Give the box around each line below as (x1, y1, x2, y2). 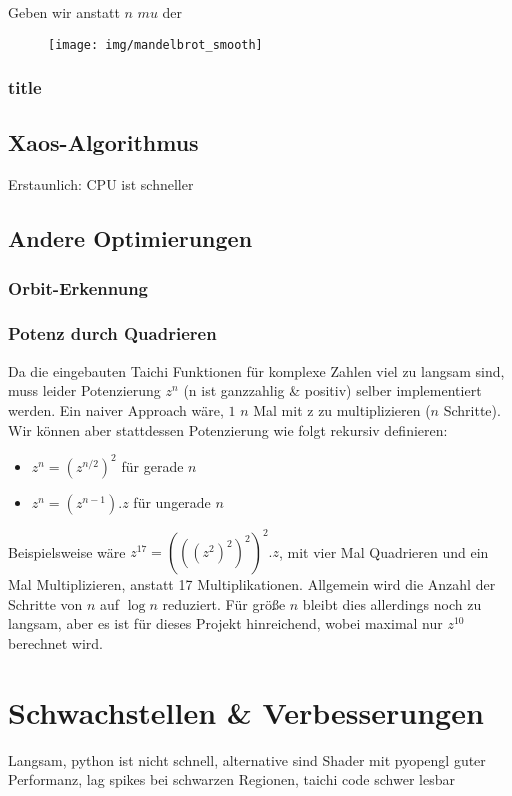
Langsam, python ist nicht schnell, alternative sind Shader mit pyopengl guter (8, 749, 486, 770)
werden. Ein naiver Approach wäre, (8, 399, 224, 420)
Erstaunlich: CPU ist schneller (8, 174, 194, 195)
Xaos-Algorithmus (8, 127, 199, 158)
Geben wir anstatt (8, 2, 120, 22)
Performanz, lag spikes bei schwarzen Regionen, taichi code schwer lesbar (8, 769, 455, 790)
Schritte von (8, 593, 83, 614)
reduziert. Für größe (162, 593, 286, 614)
